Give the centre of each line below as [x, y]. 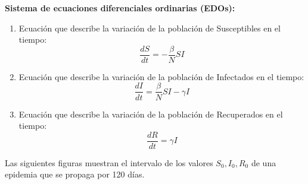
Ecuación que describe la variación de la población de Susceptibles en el [150, 28]
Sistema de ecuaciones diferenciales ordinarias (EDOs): [120, 8]
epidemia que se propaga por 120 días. [75, 174]
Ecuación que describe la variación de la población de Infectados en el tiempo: [161, 76]
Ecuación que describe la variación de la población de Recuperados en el [151, 114]
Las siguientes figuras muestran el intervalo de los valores [109, 162]
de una [264, 162]
